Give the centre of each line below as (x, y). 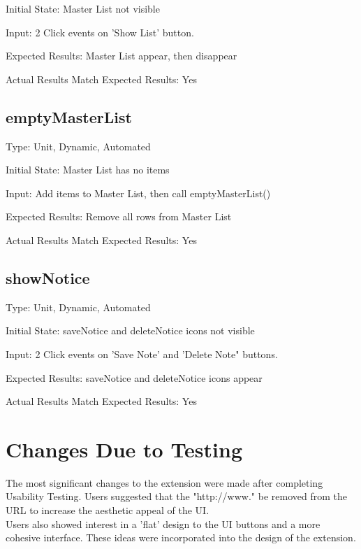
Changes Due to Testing (124, 449)
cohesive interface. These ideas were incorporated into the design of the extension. (181, 537)
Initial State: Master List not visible (83, 8)
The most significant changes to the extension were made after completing (164, 482)
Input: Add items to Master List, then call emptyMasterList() (138, 193)
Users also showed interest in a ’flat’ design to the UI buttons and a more (163, 523)
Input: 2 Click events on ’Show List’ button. (100, 32)
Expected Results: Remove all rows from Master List (119, 216)
